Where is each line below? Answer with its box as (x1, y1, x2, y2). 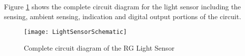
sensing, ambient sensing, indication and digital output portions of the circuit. (4, 11, 242, 21)
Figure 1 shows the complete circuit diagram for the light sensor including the (4, 1, 241, 11)
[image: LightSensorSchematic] (24, 28, 127, 36)
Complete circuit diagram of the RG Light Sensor (24, 42, 175, 53)
